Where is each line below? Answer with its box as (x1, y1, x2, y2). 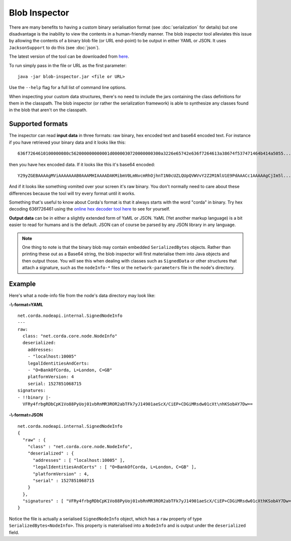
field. (9, 529, 19, 535)
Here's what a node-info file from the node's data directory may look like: (9, 293, 156, 298)
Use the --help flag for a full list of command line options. (9, 85, 127, 90)
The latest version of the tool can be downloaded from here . (9, 53, 129, 59)
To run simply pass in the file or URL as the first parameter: (9, 62, 127, 68)
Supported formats (9, 120, 68, 128)
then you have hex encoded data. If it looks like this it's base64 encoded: (9, 161, 155, 167)
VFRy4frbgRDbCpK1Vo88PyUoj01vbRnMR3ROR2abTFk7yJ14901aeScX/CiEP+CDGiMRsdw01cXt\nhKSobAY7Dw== (22, 401, 253, 407)
